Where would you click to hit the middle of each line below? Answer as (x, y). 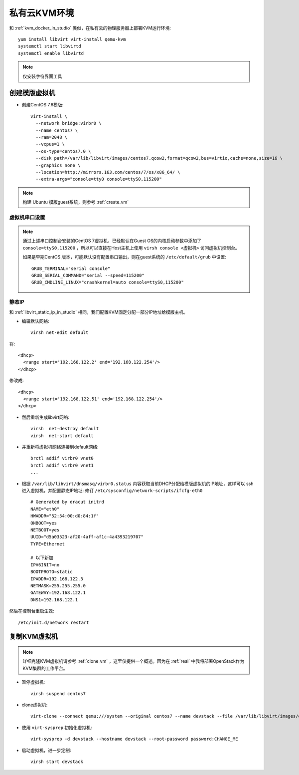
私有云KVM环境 (42, 13)
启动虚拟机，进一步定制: (47, 750)
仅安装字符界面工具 (42, 76)
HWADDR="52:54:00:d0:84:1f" (65, 516)
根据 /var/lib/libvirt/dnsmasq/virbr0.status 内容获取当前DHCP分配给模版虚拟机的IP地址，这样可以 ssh (138, 484)
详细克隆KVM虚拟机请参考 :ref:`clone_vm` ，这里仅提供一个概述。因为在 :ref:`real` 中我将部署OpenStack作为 (134, 661)
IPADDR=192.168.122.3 (57, 579)
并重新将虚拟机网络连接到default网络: (60, 447)
